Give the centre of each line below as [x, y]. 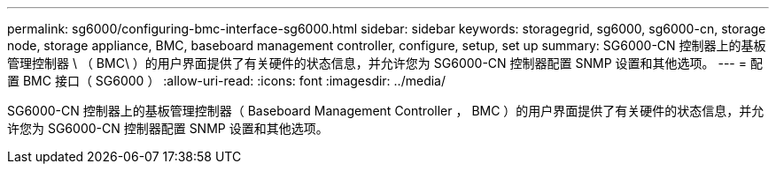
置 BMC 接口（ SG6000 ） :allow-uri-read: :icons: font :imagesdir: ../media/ [226, 81]
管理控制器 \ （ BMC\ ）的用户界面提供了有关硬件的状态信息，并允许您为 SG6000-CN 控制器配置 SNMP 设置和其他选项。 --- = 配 [385, 63]
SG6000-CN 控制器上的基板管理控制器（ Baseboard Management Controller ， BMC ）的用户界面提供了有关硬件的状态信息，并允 [386, 111]
